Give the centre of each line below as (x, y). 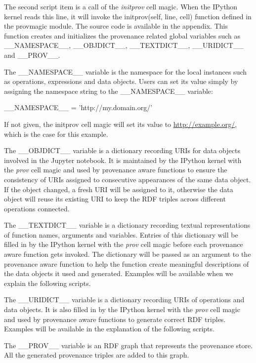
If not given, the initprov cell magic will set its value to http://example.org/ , (121, 124)
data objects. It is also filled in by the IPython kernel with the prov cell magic (122, 309)
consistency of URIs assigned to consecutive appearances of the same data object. (128, 179)
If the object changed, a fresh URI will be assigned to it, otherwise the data (119, 189)
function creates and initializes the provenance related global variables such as (122, 35)
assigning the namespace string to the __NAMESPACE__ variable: (108, 91)
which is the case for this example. (56, 134)
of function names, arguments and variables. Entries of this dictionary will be (121, 234)
